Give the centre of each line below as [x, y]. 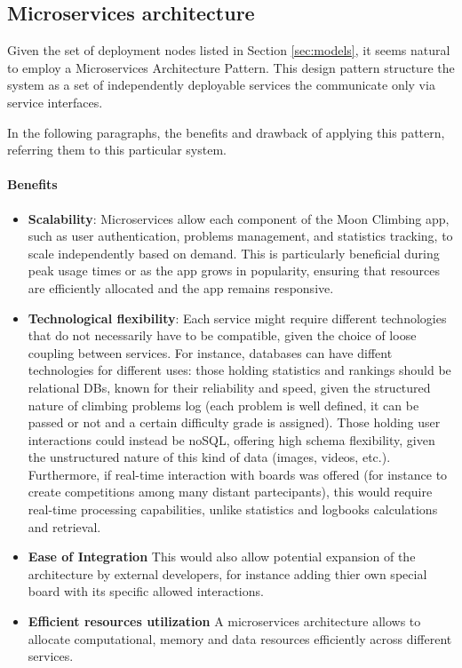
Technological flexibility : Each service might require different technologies [237, 318]
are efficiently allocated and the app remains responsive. [181, 287]
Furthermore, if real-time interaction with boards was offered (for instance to [238, 474]
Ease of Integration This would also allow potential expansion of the [222, 557]
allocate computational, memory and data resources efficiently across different [240, 638]
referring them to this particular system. [117, 150]
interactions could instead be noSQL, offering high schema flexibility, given [231, 439]
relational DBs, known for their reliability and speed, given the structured [229, 387]
